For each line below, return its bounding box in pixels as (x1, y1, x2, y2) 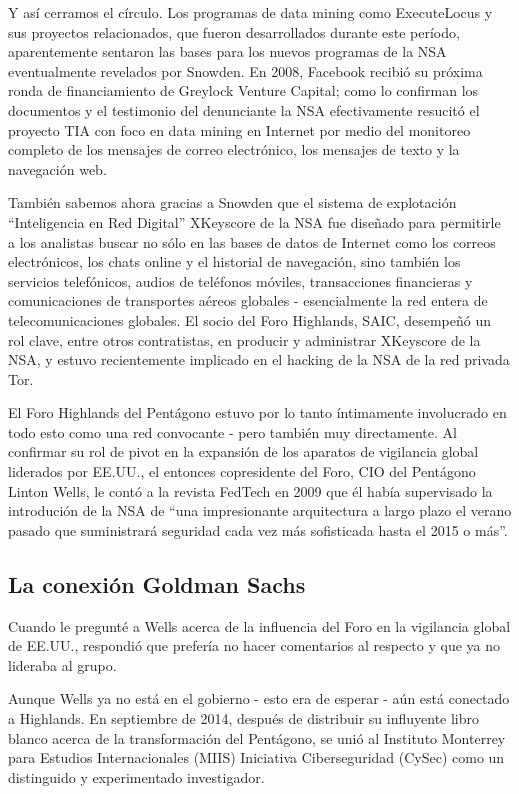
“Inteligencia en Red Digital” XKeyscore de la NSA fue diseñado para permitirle (8, 211, 501, 232)
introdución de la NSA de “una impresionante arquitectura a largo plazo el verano (8, 500, 512, 521)
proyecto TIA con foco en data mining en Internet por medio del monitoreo (8, 119, 471, 140)
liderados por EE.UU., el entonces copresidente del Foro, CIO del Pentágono (8, 461, 476, 482)
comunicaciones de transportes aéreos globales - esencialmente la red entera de (8, 290, 488, 311)
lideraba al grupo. (8, 654, 117, 675)
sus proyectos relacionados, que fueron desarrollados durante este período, (8, 21, 460, 42)
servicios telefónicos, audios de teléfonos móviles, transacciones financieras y (8, 270, 473, 291)
